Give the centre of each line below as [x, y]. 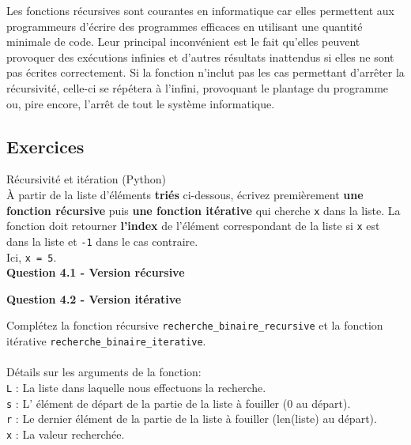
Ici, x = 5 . [32, 256]
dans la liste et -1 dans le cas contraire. [102, 241]
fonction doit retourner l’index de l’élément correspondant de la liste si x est [193, 226]
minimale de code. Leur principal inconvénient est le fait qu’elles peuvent [183, 41]
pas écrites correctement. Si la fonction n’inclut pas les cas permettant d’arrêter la [205, 72]
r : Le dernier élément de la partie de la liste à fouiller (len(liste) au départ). [192, 419]
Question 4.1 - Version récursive [96, 272]
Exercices [45, 146]
